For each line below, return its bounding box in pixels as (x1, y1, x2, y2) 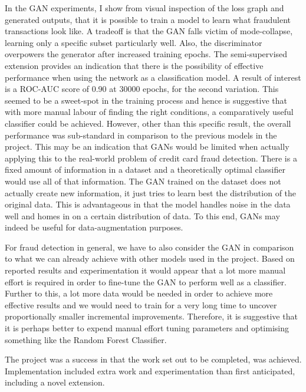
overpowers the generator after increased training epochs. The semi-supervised (5, 48, 288, 60)
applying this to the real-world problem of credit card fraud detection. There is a (5, 151, 297, 164)
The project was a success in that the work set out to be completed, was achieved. (5, 353, 302, 365)
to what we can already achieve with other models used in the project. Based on (5, 252, 295, 265)
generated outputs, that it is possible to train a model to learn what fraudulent (5, 13, 291, 25)
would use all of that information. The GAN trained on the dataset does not (5, 174, 281, 187)
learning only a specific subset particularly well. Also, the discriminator (5, 36, 262, 48)
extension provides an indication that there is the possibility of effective (5, 59, 264, 71)
